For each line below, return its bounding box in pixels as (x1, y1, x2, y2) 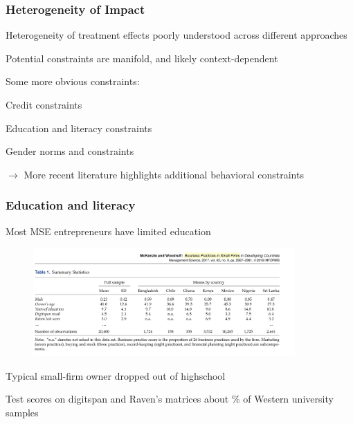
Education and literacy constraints (6, 120, 152, 135)
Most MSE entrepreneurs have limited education (6, 223, 211, 238)
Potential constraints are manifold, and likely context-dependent (6, 50, 278, 65)
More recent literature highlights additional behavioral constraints (24, 167, 304, 181)
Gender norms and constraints (6, 144, 134, 158)
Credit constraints (6, 98, 82, 111)
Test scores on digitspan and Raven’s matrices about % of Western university (6, 391, 334, 406)
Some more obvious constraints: (6, 74, 140, 89)
